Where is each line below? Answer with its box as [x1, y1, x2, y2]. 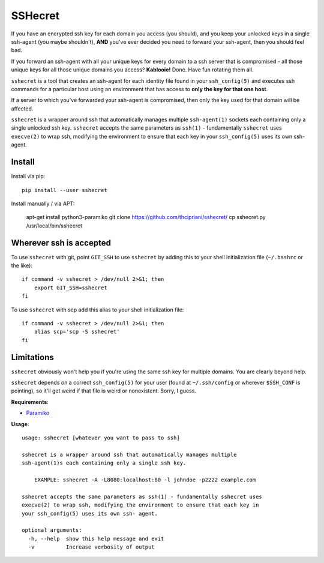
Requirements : [11, 398, 49, 405]
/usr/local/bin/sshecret [26, 222, 83, 229]
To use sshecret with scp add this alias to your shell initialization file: [11, 306, 184, 313]
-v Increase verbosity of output [28, 544, 155, 550]
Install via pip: [11, 173, 46, 180]
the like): [11, 262, 33, 269]
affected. [11, 105, 34, 112]
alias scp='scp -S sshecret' [34, 328, 120, 336]
